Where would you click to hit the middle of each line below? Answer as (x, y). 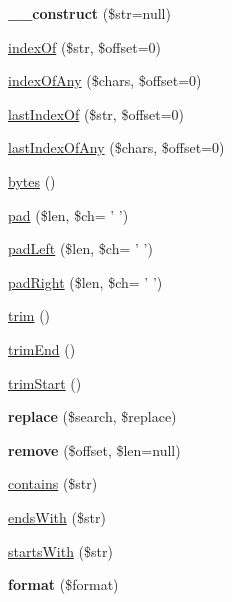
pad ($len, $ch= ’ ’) (68, 214)
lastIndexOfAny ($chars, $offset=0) (116, 147)
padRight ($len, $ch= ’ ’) (85, 281)
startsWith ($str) (60, 550)
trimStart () (45, 382)
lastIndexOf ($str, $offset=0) (96, 113)
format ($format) (63, 584)
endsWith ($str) (57, 516)
